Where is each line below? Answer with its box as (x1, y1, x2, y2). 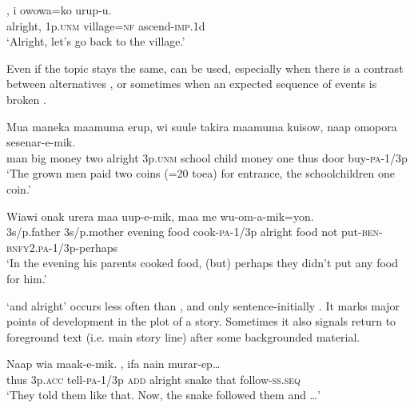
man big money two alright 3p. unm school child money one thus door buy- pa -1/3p (6, 149, 408, 166)
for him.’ (6, 270, 47, 286)
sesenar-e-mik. (6, 134, 76, 150)
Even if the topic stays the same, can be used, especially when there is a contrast (6, 59, 404, 76)
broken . (6, 90, 46, 107)
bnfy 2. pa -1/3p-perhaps (6, 238, 118, 255)
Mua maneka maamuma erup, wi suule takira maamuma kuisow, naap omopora (6, 118, 397, 134)
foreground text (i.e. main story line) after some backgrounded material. (6, 328, 360, 345)
